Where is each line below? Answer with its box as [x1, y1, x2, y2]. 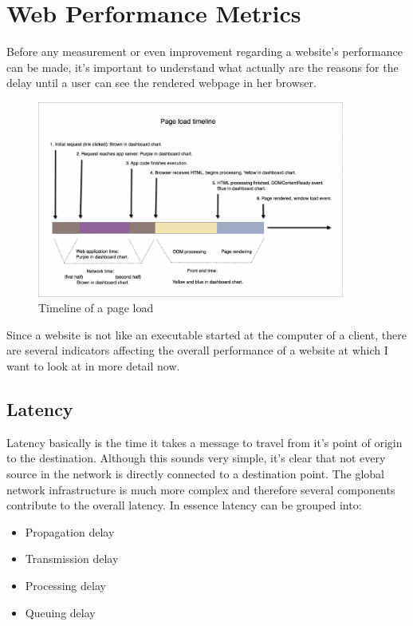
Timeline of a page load [38, 299, 154, 316]
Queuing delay [25, 604, 96, 620]
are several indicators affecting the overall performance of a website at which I [6, 342, 388, 359]
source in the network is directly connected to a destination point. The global [6, 465, 385, 481]
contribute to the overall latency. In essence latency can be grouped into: [6, 497, 362, 513]
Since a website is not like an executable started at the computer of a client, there [6, 326, 407, 343]
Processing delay [25, 576, 106, 593]
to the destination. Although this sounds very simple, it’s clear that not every [6, 450, 386, 466]
